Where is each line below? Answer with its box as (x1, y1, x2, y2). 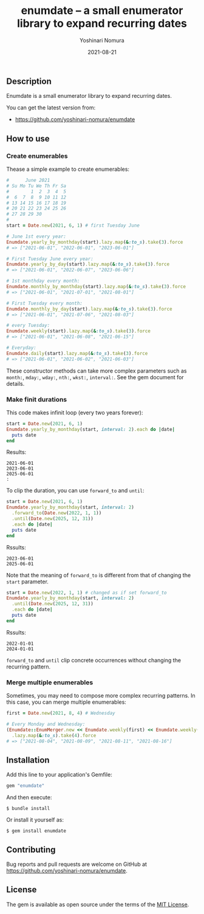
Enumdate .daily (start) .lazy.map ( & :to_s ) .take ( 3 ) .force (6, 350, 148, 356)
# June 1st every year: (6, 233, 67, 239)
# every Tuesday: (6, 323, 50, 329)
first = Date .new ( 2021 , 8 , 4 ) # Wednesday (6, 710, 115, 716)
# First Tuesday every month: (6, 300, 83, 306)
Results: (6, 448, 27, 456)
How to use (6, 133, 50, 143)
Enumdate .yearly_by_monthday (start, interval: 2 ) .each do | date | (6, 426, 175, 432)
